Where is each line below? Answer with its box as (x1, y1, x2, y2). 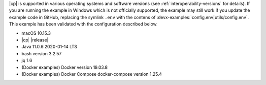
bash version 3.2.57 (21, 50, 62, 56)
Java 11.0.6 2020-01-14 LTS (21, 44, 77, 50)
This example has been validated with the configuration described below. (9, 21, 158, 27)
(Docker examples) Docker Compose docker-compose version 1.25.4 (21, 71, 162, 77)
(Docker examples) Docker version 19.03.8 (21, 64, 108, 70)
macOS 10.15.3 (21, 30, 51, 36)
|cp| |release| (21, 37, 49, 42)
